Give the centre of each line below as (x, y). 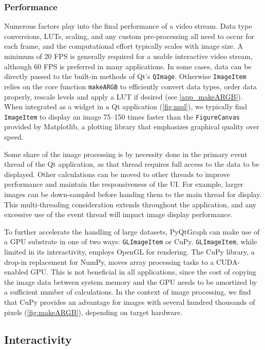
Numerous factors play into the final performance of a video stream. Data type (128, 26)
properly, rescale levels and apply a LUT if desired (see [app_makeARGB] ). (124, 96)
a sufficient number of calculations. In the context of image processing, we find (128, 292)
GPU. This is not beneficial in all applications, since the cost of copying (144, 272)
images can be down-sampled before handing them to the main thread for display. (133, 194)
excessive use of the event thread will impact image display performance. (118, 214)
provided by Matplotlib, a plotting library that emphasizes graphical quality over (132, 127)
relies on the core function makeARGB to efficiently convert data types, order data (130, 86)
